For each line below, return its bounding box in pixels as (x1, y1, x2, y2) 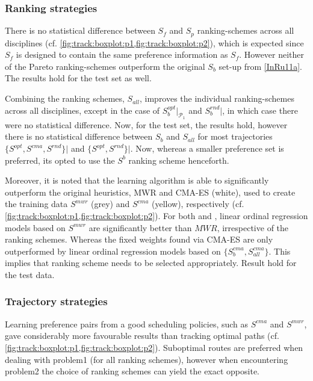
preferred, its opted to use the (5, 153, 115, 166)
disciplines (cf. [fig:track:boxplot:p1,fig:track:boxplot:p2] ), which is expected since (5, 36, 304, 49)
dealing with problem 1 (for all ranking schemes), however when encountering (5, 353, 288, 365)
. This (268, 244, 291, 257)
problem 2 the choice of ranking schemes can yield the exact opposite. (5, 365, 259, 377)
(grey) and (91, 197, 130, 210)
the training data (5, 197, 68, 210)
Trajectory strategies (5, 294, 108, 309)
